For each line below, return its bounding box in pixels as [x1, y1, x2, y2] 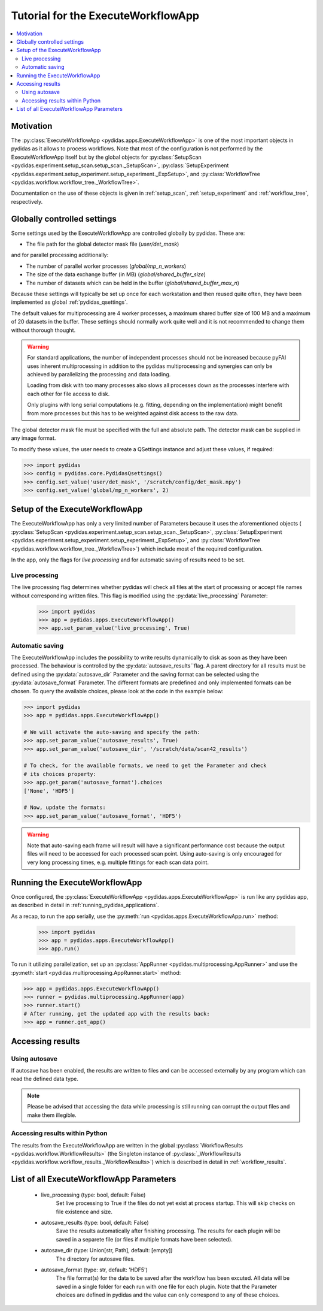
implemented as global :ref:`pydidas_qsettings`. [11, 298, 128, 306]
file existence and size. [56, 1208, 113, 1215]
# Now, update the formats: [23, 804, 106, 811]
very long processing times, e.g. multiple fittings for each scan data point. [27, 859, 209, 866]
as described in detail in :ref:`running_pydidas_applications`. [11, 902, 160, 909]
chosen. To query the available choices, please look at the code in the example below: [11, 687, 224, 694]
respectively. [11, 198, 43, 205]
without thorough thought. [11, 327, 76, 334]
